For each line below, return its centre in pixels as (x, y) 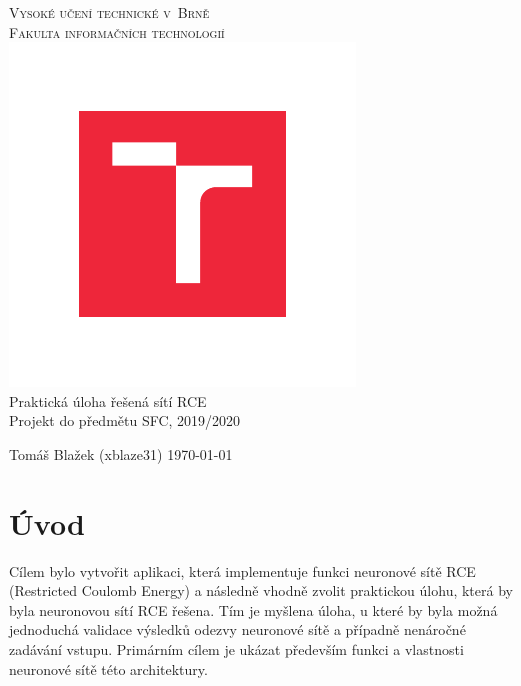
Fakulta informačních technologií (117, 31)
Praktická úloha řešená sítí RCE (108, 400)
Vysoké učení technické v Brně (109, 12)
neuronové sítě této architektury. (108, 668)
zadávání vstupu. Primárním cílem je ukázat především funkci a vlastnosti (236, 649)
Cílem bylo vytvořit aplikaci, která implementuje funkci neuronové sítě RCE (242, 570)
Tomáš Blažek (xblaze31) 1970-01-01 (121, 453)
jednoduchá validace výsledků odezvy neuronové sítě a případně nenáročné (237, 629)
